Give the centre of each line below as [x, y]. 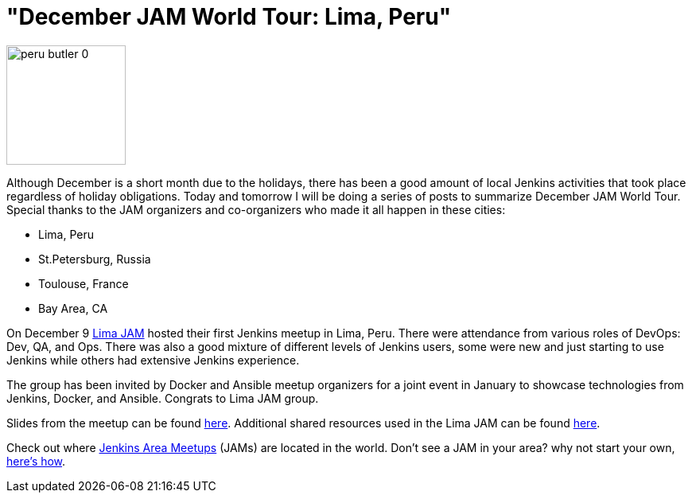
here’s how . [36, 461]
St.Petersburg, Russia [95, 259]
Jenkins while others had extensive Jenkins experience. [153, 360]
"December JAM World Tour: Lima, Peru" [229, 17]
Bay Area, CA [73, 308]
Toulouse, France [84, 283]
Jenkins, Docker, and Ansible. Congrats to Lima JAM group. [163, 398]
